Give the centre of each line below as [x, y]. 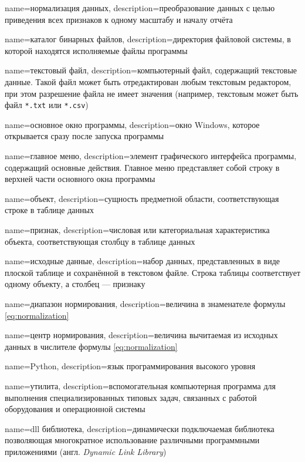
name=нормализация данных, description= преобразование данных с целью [140, 8]
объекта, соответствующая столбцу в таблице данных [100, 241]
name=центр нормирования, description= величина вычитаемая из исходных [141, 335]
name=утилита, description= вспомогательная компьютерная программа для [140, 385]
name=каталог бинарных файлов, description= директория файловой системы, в [148, 39]
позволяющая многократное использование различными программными [132, 440]
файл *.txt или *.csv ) [47, 105]
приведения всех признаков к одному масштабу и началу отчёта [119, 19]
